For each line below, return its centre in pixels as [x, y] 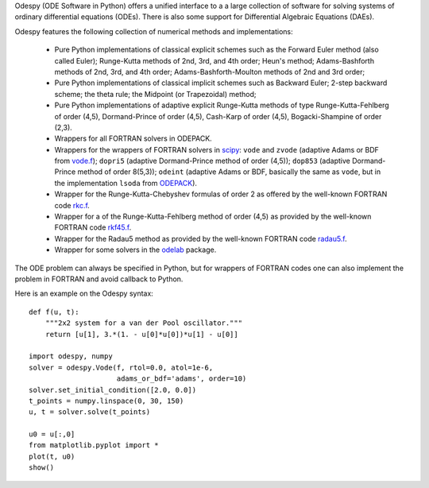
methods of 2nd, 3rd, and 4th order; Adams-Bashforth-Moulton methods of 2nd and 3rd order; [210, 72]
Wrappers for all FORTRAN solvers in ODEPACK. [133, 138]
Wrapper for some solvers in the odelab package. [135, 250]
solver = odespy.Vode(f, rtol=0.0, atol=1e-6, [121, 367]
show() [42, 468]
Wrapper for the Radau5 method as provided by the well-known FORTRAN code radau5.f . [201, 238]
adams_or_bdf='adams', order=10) [182, 379]
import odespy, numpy [71, 356]
